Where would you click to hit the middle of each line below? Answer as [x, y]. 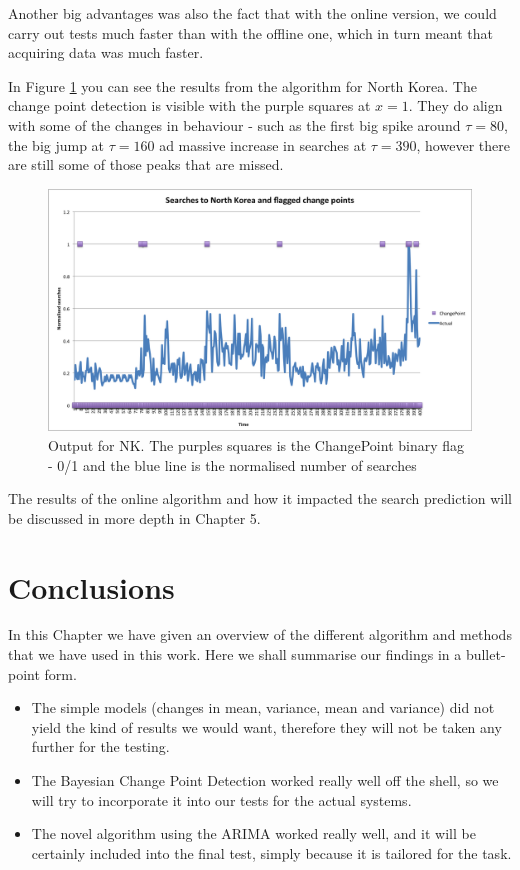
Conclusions [91, 586]
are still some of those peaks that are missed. [146, 164]
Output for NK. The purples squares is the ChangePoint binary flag [256, 444]
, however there [463, 144]
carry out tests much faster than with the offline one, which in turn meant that [250, 32]
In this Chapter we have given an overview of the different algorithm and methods [260, 634]
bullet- [485, 654]
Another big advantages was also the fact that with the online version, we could [252, 13]
